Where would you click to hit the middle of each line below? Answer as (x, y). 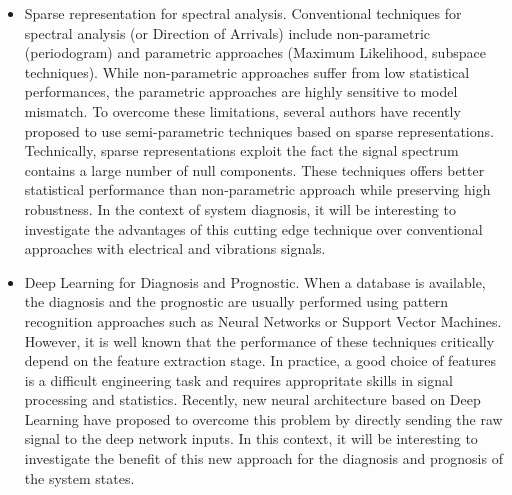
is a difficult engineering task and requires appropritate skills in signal (238, 379)
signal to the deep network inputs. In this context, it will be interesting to (251, 438)
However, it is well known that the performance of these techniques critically (259, 340)
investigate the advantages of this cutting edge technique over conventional (253, 228)
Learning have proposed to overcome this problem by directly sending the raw (263, 418)
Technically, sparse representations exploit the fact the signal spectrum (241, 150)
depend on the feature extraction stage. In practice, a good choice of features (260, 360)
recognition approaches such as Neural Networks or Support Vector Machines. (263, 320)
